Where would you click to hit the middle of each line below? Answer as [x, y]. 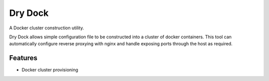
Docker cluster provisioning [50, 70]
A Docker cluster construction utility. [47, 28]
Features [23, 58]
